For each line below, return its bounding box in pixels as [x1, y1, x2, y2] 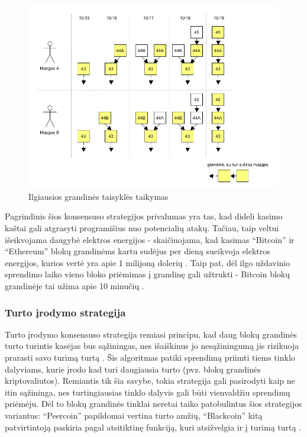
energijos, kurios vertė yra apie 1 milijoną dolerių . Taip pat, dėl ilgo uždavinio [5, 256, 290, 268]
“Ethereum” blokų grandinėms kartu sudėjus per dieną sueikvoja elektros [5, 245, 270, 257]
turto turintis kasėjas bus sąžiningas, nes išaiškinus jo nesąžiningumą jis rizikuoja [5, 339, 299, 352]
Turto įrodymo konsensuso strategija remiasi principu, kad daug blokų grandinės [5, 328, 297, 340]
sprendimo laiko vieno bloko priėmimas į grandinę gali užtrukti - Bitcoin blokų [5, 268, 290, 280]
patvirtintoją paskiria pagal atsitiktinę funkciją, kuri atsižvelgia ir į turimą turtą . [5, 420, 302, 433]
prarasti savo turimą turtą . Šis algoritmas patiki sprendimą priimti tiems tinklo [5, 351, 295, 363]
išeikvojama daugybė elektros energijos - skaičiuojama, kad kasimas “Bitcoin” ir [5, 233, 295, 245]
